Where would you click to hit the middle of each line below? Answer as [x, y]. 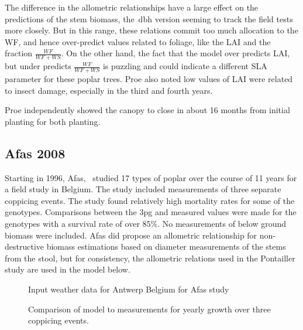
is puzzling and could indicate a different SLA [185, 66]
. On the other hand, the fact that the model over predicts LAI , [175, 53]
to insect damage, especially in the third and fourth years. [109, 90]
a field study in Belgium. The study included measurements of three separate [143, 189]
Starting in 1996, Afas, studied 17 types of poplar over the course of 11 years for [151, 177]
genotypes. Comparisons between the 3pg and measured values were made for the [151, 212]
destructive [25, 246]
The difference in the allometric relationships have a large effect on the [132, 7]
